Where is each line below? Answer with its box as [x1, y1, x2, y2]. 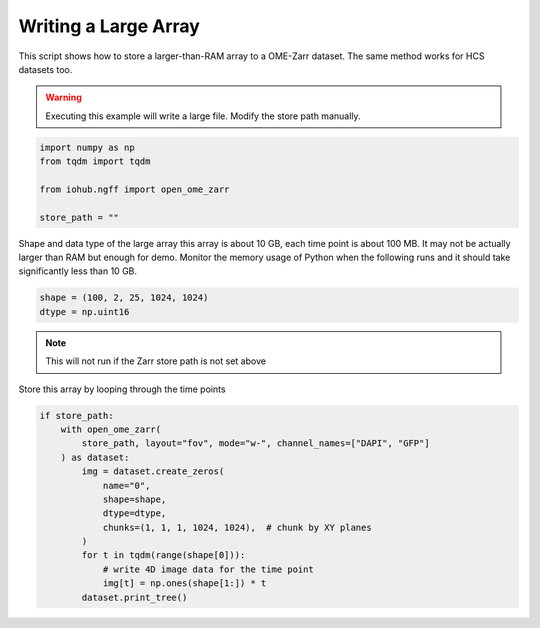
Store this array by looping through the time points [18, 383, 226, 395]
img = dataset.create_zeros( [81, 466, 225, 477]
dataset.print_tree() [81, 591, 188, 603]
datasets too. [18, 63, 73, 75]
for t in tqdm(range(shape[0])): [81, 550, 246, 561]
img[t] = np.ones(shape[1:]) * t [102, 578, 267, 589]
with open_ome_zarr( [60, 423, 162, 435]
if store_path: [39, 410, 114, 421]
